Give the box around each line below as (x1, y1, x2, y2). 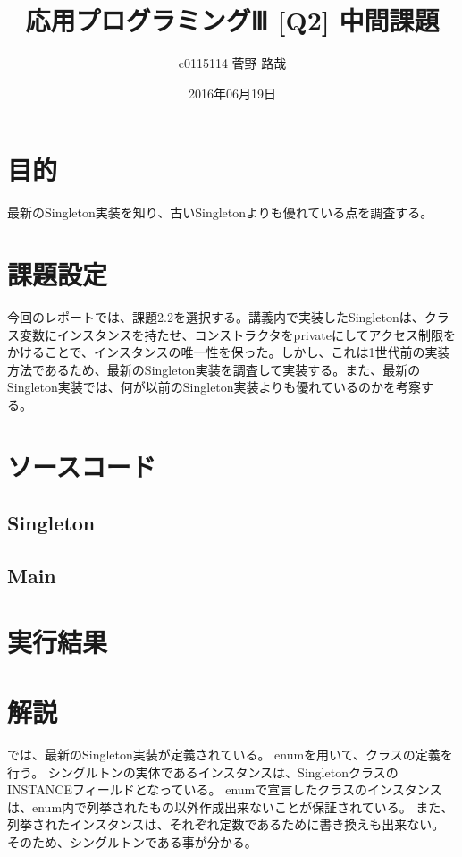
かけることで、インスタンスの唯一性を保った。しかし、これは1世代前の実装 (7, 343, 450, 361)
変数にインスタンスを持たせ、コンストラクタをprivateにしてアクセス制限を (19, 325, 456, 344)
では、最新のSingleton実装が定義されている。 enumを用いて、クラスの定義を (7, 744, 453, 763)
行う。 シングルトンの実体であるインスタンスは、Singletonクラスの (7, 762, 399, 781)
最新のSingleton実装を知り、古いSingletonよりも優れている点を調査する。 (7, 203, 433, 222)
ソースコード (7, 447, 156, 484)
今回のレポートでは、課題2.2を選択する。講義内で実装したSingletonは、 (7, 307, 424, 326)
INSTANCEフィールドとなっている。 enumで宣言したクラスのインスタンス (7, 780, 442, 799)
